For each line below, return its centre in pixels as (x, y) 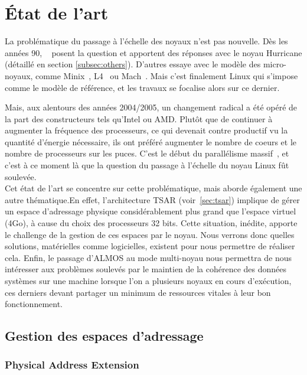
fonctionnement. (34, 304)
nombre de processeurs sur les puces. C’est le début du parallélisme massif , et (147, 153)
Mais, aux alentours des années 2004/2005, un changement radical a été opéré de (151, 107)
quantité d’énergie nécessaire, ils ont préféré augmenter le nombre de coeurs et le (151, 141)
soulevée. (21, 176)
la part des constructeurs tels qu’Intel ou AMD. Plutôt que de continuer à (139, 118)
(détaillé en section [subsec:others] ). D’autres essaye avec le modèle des (133, 64)
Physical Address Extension (72, 365)
